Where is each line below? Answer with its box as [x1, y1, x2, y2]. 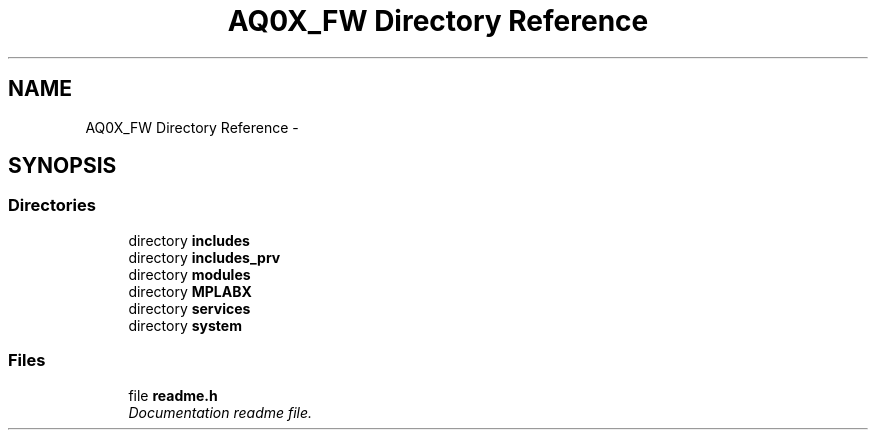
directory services [128, 299, 251, 317]
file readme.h [128, 386, 218, 404]
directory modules [128, 265, 251, 283]
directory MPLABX [128, 282, 252, 300]
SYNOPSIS [8, 153, 117, 179]
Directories [8, 195, 96, 216]
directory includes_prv [128, 248, 281, 266]
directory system [128, 316, 242, 334]
